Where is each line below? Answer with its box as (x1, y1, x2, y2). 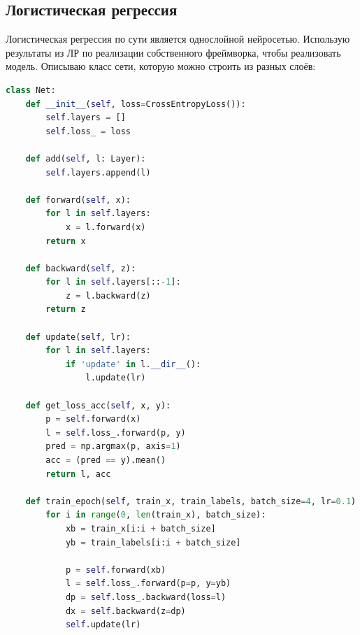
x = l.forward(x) (65, 222, 146, 232)
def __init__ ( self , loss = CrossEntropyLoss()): (25, 99, 246, 109)
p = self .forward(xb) (65, 564, 166, 575)
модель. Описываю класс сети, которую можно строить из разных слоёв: (6, 59, 316, 73)
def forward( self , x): (25, 194, 131, 205)
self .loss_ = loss (45, 126, 131, 136)
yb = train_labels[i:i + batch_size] (65, 537, 241, 548)
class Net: (6, 85, 56, 95)
